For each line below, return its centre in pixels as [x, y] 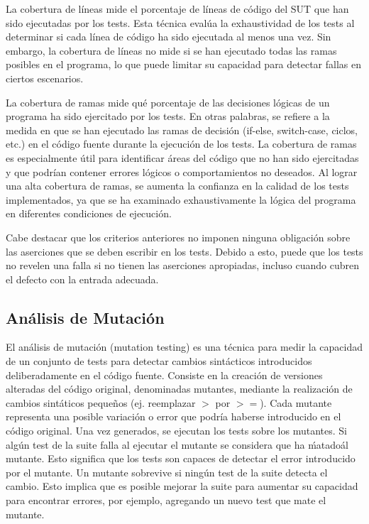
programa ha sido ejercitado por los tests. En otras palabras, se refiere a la [168, 116]
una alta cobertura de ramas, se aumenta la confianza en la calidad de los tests [177, 186]
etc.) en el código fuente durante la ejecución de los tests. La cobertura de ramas [181, 144]
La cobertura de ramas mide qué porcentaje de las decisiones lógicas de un [168, 102]
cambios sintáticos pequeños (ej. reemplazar [101, 402]
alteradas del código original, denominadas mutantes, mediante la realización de [179, 389]
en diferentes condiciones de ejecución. [89, 213]
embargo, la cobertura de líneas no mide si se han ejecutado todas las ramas [171, 50]
